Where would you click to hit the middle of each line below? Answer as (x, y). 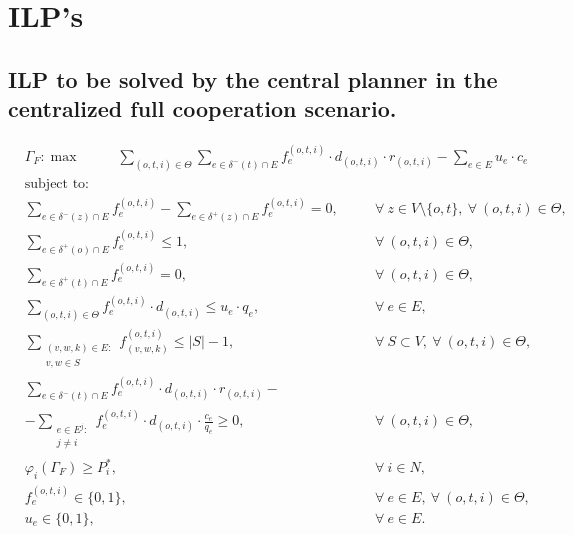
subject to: (57, 183)
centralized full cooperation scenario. (202, 108)
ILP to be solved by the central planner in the (253, 78)
